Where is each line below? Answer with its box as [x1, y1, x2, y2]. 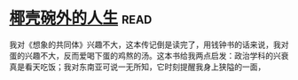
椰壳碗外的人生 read [9, 8, 153, 28]
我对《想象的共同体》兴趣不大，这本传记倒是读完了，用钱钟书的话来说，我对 [9, 39, 289, 50]
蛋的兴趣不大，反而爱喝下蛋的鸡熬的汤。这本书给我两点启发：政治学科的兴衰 [9, 50, 289, 60]
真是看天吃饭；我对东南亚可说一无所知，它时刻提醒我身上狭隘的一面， [9, 61, 266, 72]
